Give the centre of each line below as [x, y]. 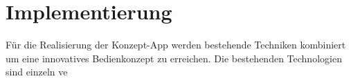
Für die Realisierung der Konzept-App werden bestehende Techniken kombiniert [176, 45]
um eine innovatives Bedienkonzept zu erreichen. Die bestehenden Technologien [174, 58]
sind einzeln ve [37, 72]
